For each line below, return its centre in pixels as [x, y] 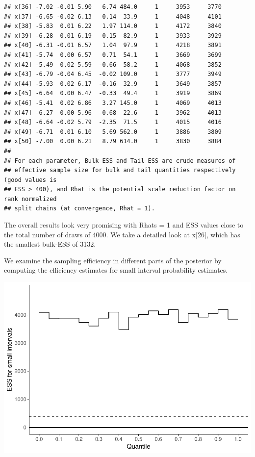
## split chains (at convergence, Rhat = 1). [79, 209]
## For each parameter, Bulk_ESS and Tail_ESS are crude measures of [120, 161]
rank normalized [30, 199]
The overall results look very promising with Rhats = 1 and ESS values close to [124, 225]
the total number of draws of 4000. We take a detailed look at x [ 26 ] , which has [122, 234]
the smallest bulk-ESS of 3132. [50, 244]
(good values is [30, 180]
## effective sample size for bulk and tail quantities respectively [120, 170]
